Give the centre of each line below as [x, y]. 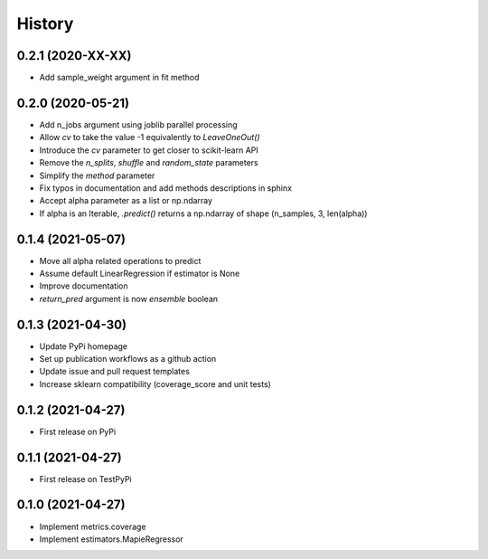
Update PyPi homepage [84, 346]
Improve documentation [84, 286]
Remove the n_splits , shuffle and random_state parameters [149, 163]
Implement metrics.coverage [93, 526]
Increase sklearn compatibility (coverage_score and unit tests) [155, 384]
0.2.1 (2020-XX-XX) [74, 56]
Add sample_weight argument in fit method [119, 78]
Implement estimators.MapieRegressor [112, 539]
